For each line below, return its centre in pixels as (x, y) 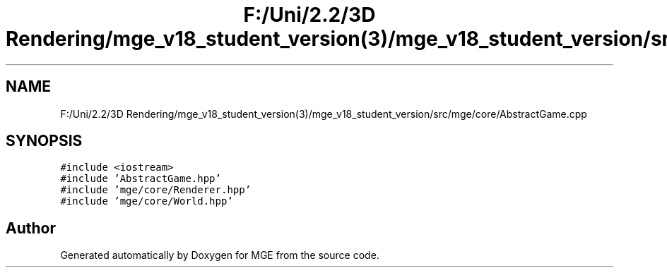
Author (31, 228)
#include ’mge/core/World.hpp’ (147, 201)
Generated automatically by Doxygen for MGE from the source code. (220, 255)
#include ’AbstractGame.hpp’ (141, 179)
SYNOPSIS (44, 141)
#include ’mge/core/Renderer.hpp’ (156, 190)
